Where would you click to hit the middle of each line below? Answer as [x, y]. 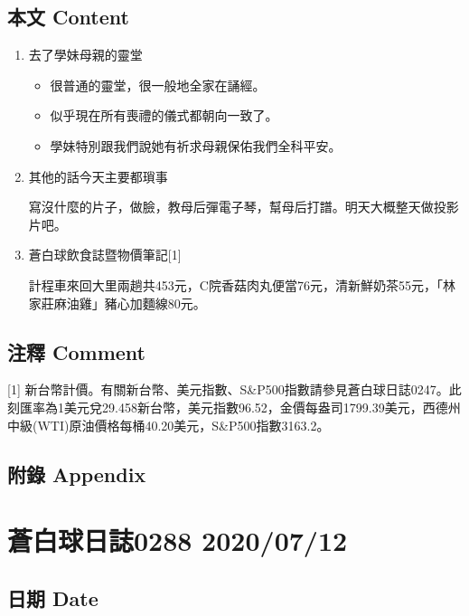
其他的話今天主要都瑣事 [98, 176]
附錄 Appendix [77, 474]
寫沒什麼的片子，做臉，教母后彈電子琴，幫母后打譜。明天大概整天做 [231, 207]
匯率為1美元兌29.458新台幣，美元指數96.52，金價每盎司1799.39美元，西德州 [240, 407]
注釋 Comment [77, 351]
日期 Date [53, 597]
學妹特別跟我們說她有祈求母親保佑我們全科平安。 [196, 145]
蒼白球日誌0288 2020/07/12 [178, 540]
